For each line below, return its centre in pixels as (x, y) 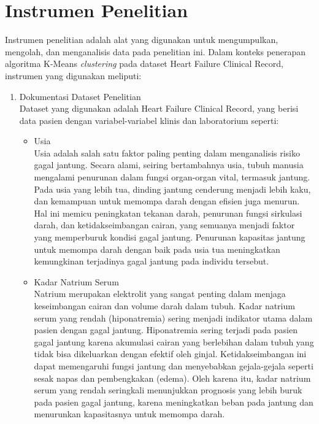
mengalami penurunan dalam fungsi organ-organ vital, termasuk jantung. (172, 177)
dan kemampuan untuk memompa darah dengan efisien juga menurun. (167, 201)
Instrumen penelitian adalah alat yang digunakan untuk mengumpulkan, (142, 40)
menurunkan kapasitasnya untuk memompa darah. (129, 414)
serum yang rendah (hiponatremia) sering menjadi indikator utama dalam (173, 318)
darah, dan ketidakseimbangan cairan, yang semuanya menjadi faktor (164, 225)
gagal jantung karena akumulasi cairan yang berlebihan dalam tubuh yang (174, 341)
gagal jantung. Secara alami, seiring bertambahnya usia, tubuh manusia (169, 165)
